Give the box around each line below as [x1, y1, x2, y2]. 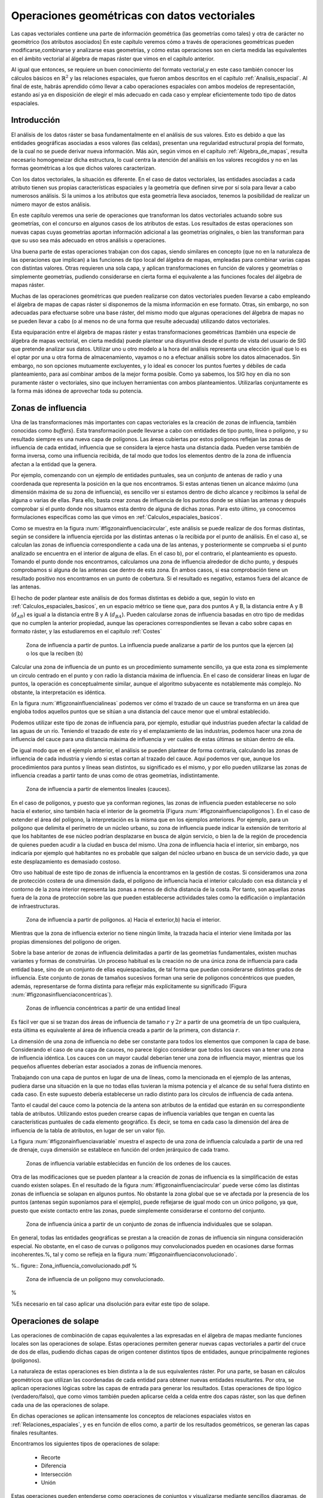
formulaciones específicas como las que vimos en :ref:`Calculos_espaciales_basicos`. [11, 514, 223, 521]
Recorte [41, 1454, 61, 1461]
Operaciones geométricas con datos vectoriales [11, 9, 255, 22]
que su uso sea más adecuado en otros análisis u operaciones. [11, 237, 167, 244]
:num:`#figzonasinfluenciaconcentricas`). [11, 991, 113, 998]
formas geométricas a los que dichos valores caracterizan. [11, 165, 156, 172]
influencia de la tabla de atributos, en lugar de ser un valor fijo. [11, 1126, 166, 1134]
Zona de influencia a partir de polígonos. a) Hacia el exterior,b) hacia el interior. [26, 916, 221, 923]
